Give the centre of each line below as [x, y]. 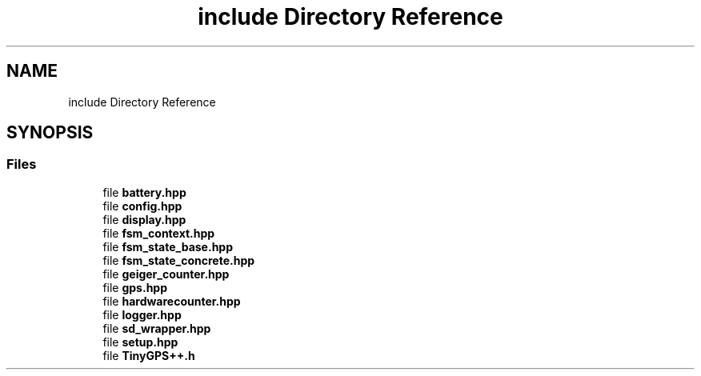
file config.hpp [142, 206]
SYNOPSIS [50, 133]
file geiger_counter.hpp [166, 274]
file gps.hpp [135, 287]
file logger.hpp [142, 314]
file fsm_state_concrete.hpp [179, 260]
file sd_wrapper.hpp [157, 328]
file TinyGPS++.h [149, 355]
